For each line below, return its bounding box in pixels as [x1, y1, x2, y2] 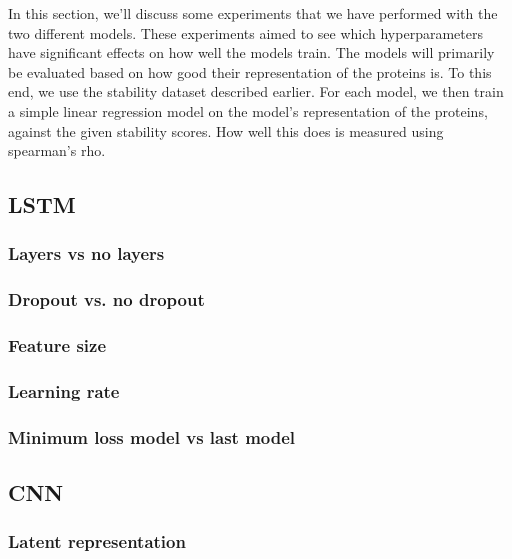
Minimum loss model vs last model [8, 424, 296, 449]
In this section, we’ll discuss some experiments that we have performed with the [8, 3, 498, 23]
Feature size [8, 333, 107, 358]
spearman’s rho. [8, 140, 106, 161]
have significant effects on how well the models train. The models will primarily [8, 42, 495, 63]
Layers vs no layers [8, 241, 165, 266]
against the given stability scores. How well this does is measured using [8, 120, 444, 141]
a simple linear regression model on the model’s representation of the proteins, [8, 100, 488, 121]
